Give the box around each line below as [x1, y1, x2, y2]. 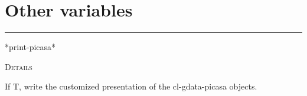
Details [5, 60, 32, 72]
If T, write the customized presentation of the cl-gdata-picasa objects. [5, 80, 257, 92]
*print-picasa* [5, 41, 56, 53]
